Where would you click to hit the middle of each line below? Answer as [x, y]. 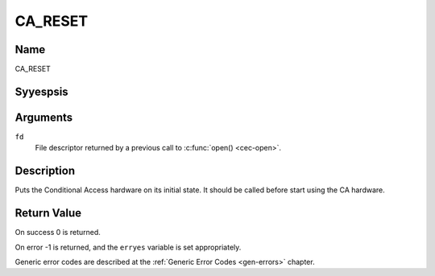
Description [45, 171]
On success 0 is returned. [58, 233]
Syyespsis [41, 91]
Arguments [44, 117]
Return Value [48, 213]
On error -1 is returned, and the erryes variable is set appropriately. [128, 247]
